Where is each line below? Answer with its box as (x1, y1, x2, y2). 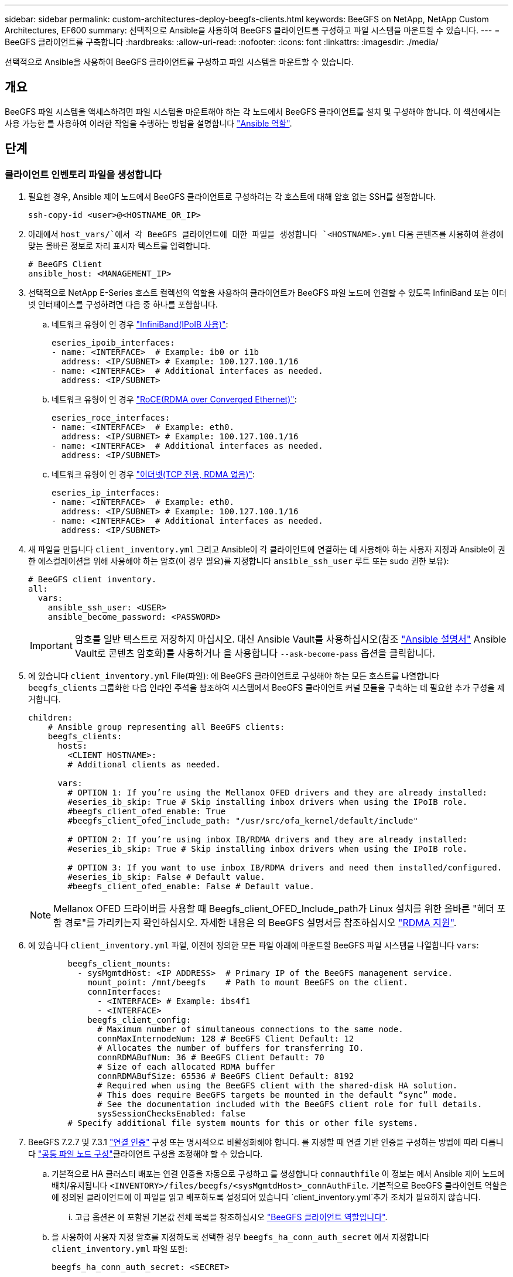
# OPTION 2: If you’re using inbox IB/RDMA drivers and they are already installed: (67, 835, 468, 845)
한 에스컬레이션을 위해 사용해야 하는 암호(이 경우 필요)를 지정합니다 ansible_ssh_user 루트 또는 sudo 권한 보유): (28, 556, 449, 566)
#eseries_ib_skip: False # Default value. (67, 872, 265, 882)
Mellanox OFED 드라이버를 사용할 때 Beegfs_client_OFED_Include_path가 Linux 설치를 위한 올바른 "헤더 (53, 903, 494, 915)
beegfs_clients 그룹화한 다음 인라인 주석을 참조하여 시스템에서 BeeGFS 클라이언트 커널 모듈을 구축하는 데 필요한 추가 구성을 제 (28, 682, 505, 693)
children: (28, 713, 73, 723)
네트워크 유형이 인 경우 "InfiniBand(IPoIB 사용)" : (52, 319, 228, 330)
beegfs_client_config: (87, 1015, 191, 1025)
